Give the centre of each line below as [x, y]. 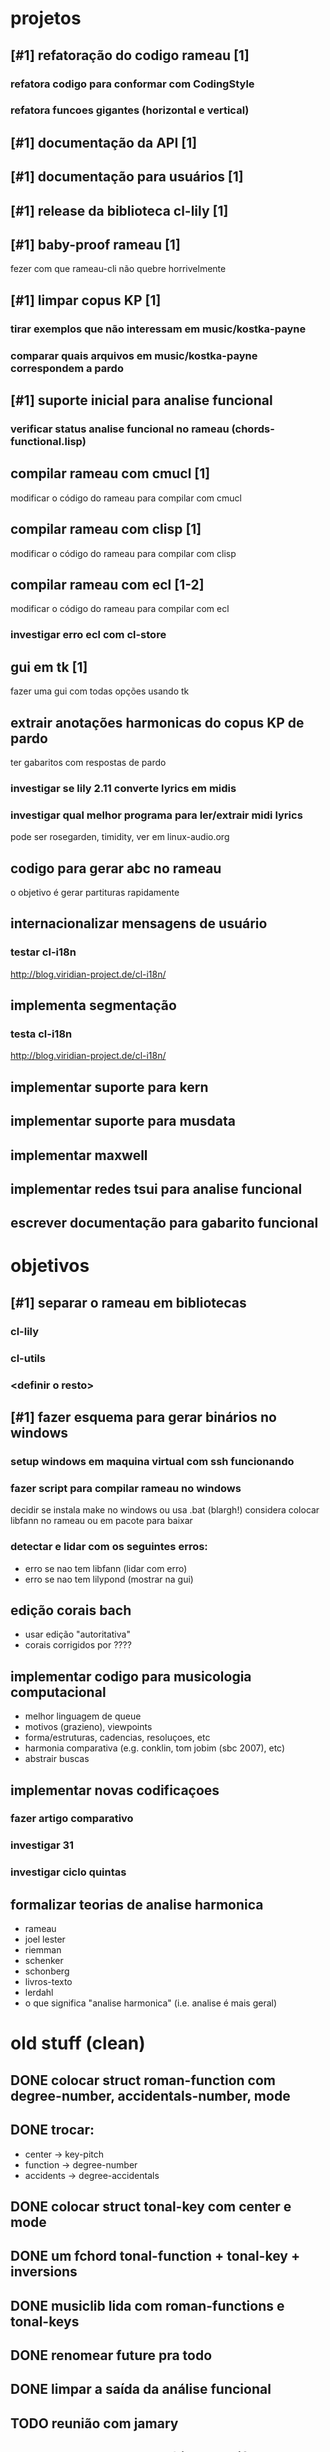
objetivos [50, 1266]
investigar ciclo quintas [68, 1872]
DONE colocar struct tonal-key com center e [151, 2206]
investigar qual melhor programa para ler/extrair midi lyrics [156, 815]
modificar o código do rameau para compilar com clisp [123, 553]
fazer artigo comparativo [72, 1819]
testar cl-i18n [43, 952]
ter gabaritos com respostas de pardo [88, 762]
